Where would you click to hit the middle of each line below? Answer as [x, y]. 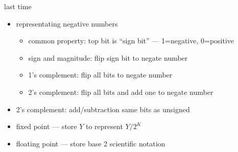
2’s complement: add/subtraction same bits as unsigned [103, 109]
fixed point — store [46, 126]
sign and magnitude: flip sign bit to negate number [108, 57]
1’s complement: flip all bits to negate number [100, 75]
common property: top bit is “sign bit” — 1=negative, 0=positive [131, 41]
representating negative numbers [67, 23]
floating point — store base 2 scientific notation [91, 143]
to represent [104, 126]
